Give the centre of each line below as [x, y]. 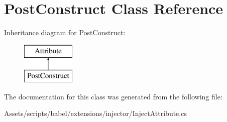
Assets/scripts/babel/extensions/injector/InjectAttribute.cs [95, 113]
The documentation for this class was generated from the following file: [113, 96]
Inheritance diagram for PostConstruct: [65, 32]
